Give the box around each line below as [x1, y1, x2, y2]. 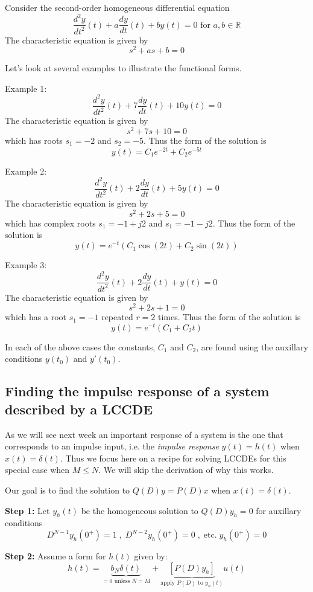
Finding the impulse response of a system [5, 382, 270, 401]
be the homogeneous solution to [81, 504, 198, 516]
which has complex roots [5, 216, 96, 229]
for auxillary [256, 504, 302, 516]
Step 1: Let [5, 504, 50, 516]
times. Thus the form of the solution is [158, 310, 301, 323]
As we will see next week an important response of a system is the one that [5, 428, 283, 440]
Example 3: [5, 259, 47, 271]
